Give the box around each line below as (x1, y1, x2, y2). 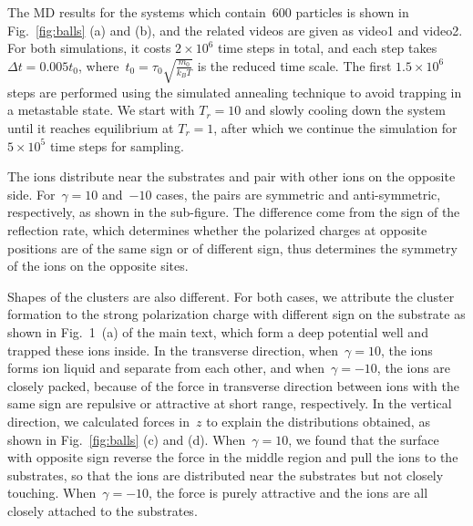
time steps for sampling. (49, 136, 184, 155)
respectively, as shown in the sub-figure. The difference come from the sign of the (7, 202, 460, 222)
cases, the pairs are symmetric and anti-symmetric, (156, 184, 441, 203)
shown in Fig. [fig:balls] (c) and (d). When (7, 429, 246, 449)
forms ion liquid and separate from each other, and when (7, 358, 324, 377)
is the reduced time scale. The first (197, 56, 392, 75)
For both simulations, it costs (7, 38, 171, 57)
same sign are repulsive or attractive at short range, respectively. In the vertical (7, 394, 452, 413)
